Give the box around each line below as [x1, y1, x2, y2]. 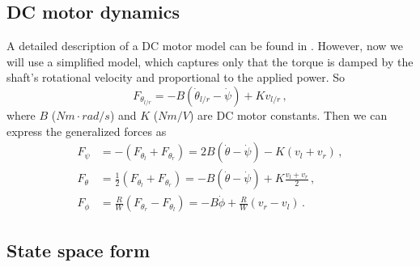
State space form [6, 237, 151, 262]
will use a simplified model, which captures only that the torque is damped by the [6, 53, 414, 70]
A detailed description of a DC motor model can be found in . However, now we [6, 37, 403, 54]
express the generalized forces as [6, 122, 167, 139]
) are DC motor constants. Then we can [189, 106, 388, 123]
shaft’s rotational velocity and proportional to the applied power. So [6, 69, 346, 86]
